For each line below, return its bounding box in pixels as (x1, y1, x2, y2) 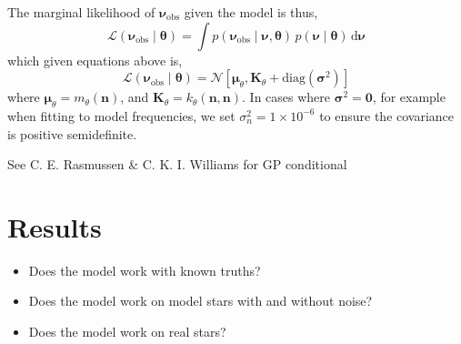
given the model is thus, (184, 3, 318, 21)
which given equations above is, (7, 50, 183, 69)
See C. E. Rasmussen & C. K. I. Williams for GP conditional (7, 155, 347, 174)
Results (7, 207, 102, 245)
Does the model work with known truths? (28, 260, 261, 279)
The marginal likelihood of (7, 3, 155, 21)
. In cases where (242, 87, 331, 106)
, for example (372, 87, 446, 106)
